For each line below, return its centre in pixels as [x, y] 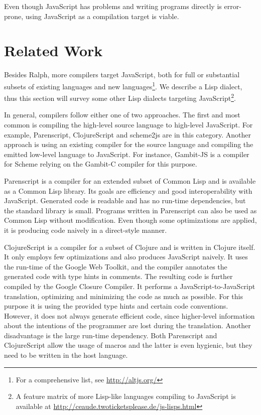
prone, [14, 16]
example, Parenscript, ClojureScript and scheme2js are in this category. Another [127, 134]
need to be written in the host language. [66, 355]
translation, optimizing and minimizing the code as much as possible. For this [123, 296]
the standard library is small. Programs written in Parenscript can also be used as [130, 210]
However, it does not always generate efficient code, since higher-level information [129, 315]
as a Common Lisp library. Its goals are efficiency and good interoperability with [128, 190]
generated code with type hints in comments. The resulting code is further [118, 276]
